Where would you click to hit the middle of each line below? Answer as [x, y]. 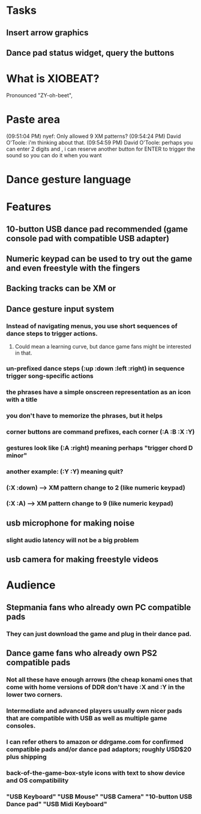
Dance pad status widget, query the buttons [90, 52]
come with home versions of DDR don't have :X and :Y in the [96, 687]
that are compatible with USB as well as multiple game [87, 718]
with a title [22, 400]
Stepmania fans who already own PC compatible [99, 607]
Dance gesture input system [60, 309]
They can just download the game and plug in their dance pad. [99, 633]
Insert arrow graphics [47, 33]
